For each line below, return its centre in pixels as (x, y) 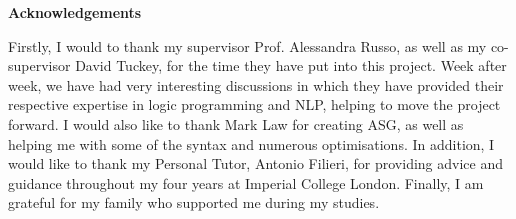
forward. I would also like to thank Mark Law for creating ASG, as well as (236, 123)
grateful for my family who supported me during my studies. (194, 202)
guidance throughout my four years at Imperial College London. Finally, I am (246, 182)
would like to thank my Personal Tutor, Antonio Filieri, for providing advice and (256, 163)
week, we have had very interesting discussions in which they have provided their (256, 84)
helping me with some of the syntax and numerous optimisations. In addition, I (251, 143)
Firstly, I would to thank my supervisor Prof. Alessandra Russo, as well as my (247, 45)
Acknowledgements (75, 12)
